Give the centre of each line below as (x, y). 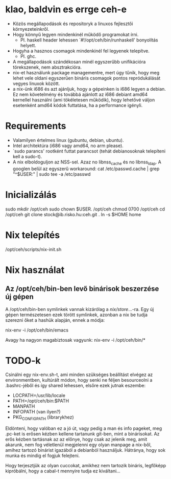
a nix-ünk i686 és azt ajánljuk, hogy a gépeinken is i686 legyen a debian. (89, 89)
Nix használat (35, 270)
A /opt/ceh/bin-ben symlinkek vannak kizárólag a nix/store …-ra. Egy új (80, 309)
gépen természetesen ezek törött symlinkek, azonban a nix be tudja (77, 315)
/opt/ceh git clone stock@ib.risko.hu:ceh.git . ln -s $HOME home (73, 214)
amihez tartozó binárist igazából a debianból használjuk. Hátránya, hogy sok (86, 450)
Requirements (36, 126)
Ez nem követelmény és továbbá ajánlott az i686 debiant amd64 (80, 94)
